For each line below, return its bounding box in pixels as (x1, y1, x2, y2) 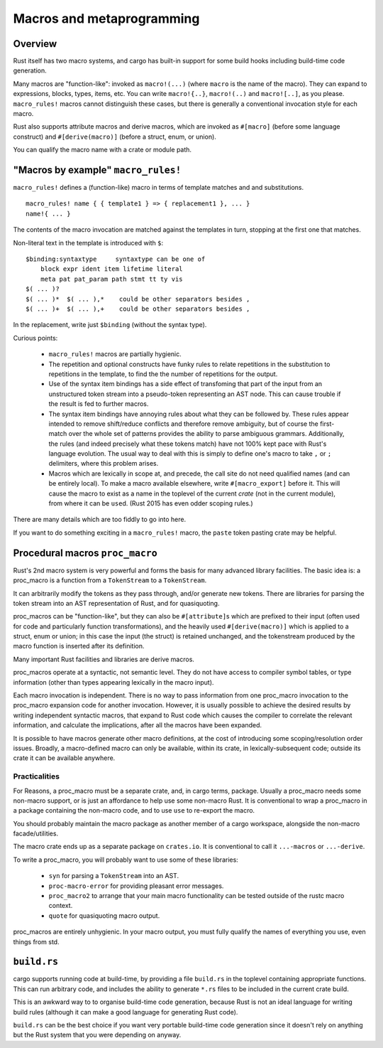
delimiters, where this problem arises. (48, 459, 159, 468)
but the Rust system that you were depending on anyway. (13, 1031, 182, 1039)
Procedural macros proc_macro (13, 547, 157, 559)
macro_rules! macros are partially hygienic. (48, 350, 182, 358)
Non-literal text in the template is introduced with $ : (13, 238, 164, 247)
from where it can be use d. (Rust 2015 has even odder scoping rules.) (48, 499, 253, 508)
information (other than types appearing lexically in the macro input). (13, 678, 214, 686)
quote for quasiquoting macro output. (48, 911, 160, 920)
